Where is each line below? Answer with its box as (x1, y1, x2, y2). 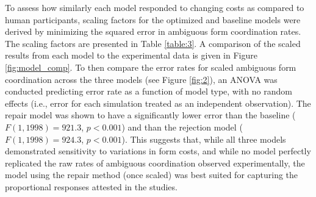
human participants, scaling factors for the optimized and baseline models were (5, 13, 301, 26)
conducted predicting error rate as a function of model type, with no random (5, 85, 292, 98)
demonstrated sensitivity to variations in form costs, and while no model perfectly (5, 145, 311, 157)
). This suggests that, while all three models (121, 132, 286, 145)
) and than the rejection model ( (121, 120, 243, 133)
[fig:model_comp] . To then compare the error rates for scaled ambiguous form (5, 60, 296, 73)
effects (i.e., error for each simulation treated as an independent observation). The (5, 96, 311, 109)
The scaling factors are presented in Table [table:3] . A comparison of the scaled (5, 37, 301, 49)
